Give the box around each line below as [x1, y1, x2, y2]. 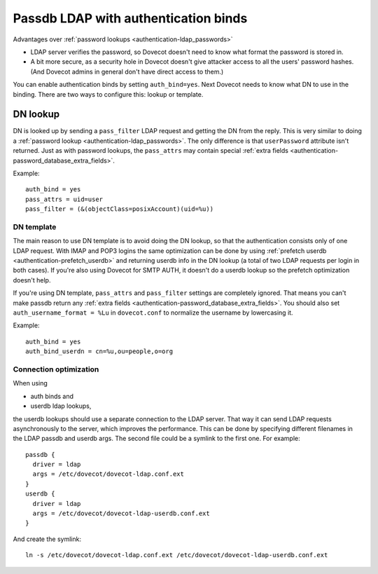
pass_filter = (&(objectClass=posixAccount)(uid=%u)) [25, 205, 213, 213]
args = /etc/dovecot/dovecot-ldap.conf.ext [32, 470, 185, 478]
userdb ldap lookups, [30, 402, 92, 410]
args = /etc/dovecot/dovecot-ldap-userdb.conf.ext [32, 510, 210, 518]
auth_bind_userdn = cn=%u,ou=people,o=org [25, 348, 174, 355]
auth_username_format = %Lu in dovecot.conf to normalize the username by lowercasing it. [13, 308, 293, 317]
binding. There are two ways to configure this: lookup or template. [13, 90, 204, 98]
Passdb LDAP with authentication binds [13, 11, 248, 26]
